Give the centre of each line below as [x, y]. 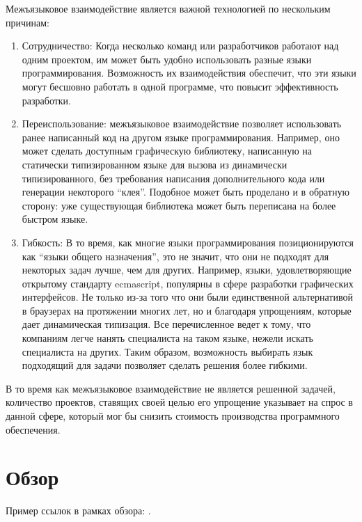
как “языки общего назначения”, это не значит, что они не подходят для [175, 256]
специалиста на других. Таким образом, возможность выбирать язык [167, 351]
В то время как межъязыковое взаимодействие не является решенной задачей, [171, 388]
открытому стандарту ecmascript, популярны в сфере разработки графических [188, 283]
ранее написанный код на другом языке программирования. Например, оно [181, 137]
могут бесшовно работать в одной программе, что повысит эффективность [180, 86]
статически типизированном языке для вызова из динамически [155, 164]
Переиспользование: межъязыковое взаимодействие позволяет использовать [182, 124]
